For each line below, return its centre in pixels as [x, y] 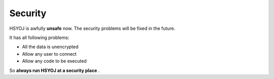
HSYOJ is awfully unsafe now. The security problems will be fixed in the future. [92, 28]
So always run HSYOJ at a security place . [55, 70]
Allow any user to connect [49, 54]
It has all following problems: [39, 37]
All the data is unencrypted [50, 47]
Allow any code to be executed [55, 61]
